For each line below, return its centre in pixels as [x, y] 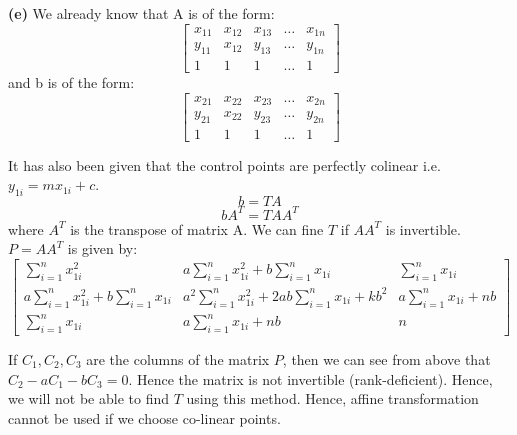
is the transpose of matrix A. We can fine [197, 228]
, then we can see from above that [386, 358]
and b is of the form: [71, 81]
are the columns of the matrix [178, 358]
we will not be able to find [88, 398]
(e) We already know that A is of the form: [141, 13]
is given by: [102, 248]
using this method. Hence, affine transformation [332, 398]
